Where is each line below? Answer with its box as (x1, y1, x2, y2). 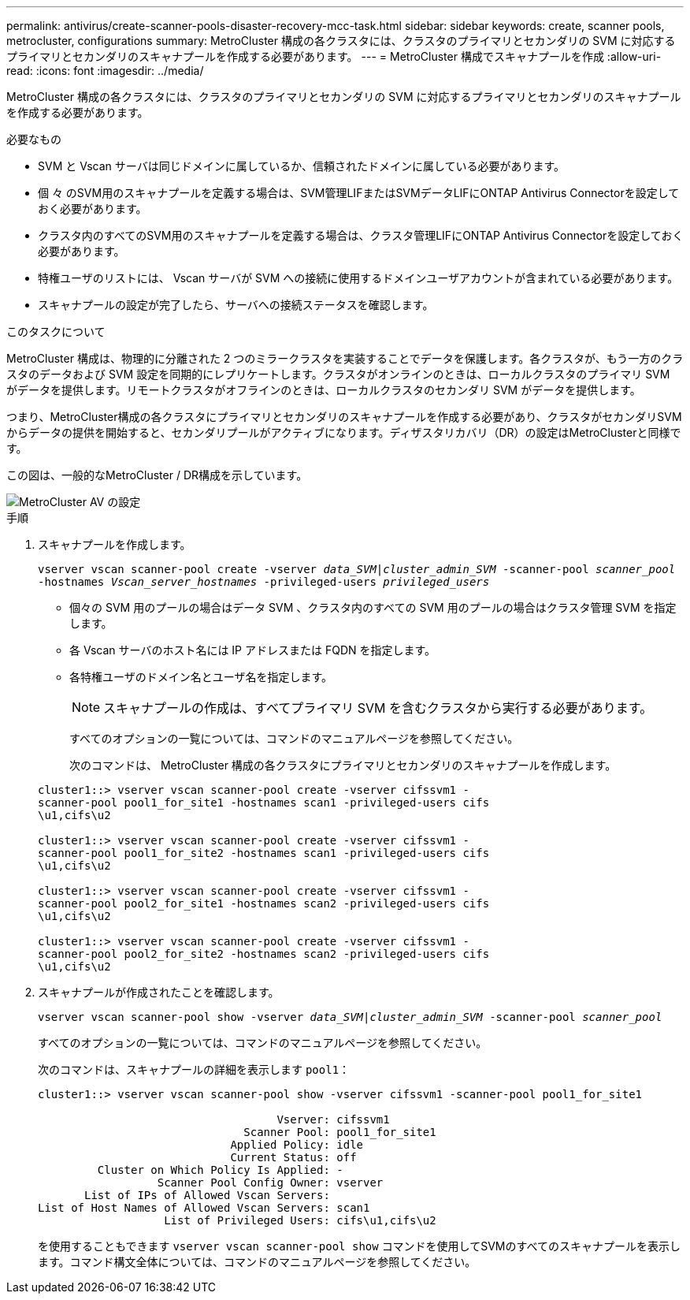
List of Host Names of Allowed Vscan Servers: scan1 (38, 1201, 370, 1214)
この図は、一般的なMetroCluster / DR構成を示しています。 (6, 468, 308, 482)
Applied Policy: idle (230, 1138, 364, 1151)
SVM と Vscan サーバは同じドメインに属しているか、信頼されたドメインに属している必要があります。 (38, 159, 566, 173)
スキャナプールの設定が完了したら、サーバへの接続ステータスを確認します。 (38, 298, 434, 311)
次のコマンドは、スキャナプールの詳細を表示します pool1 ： (38, 1063, 351, 1076)
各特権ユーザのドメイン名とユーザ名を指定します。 (69, 670, 333, 684)
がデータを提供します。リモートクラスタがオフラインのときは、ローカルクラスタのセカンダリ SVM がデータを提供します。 (6, 383, 641, 397)
